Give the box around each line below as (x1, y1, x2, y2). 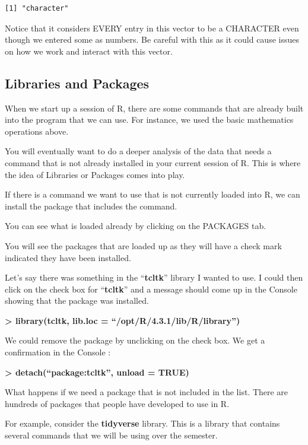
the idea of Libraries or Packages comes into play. (5, 168, 185, 180)
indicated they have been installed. (5, 251, 131, 263)
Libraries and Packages (5, 74, 150, 92)
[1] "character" (5, 4, 69, 12)
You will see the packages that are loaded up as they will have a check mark (5, 239, 282, 252)
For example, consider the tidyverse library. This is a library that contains (5, 417, 280, 430)
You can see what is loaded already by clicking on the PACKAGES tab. (5, 220, 266, 232)
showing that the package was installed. (5, 294, 149, 307)
